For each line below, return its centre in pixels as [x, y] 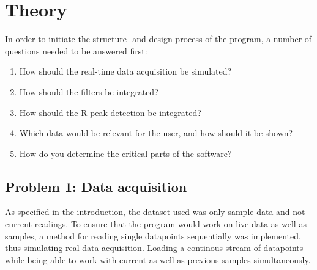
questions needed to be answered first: [76, 50]
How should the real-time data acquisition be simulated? [125, 71]
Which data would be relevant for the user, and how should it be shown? [156, 133]
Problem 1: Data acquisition [96, 186]
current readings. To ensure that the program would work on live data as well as [156, 224]
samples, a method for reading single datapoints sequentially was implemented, [153, 235]
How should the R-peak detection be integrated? [110, 112]
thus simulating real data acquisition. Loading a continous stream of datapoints [154, 248]
